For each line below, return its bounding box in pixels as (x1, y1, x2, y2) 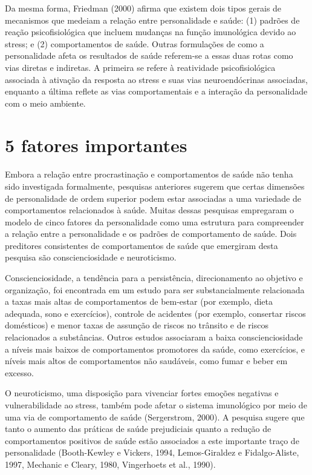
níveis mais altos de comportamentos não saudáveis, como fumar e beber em (5, 354, 288, 367)
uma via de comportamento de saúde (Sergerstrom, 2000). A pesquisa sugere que (5, 410, 305, 423)
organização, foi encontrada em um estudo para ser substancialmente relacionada (5, 283, 305, 296)
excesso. (5, 366, 34, 379)
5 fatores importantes (5, 132, 187, 157)
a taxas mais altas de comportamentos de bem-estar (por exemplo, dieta (5, 295, 273, 308)
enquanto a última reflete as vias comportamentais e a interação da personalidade (5, 85, 308, 98)
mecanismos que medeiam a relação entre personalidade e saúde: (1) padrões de (5, 13, 300, 26)
